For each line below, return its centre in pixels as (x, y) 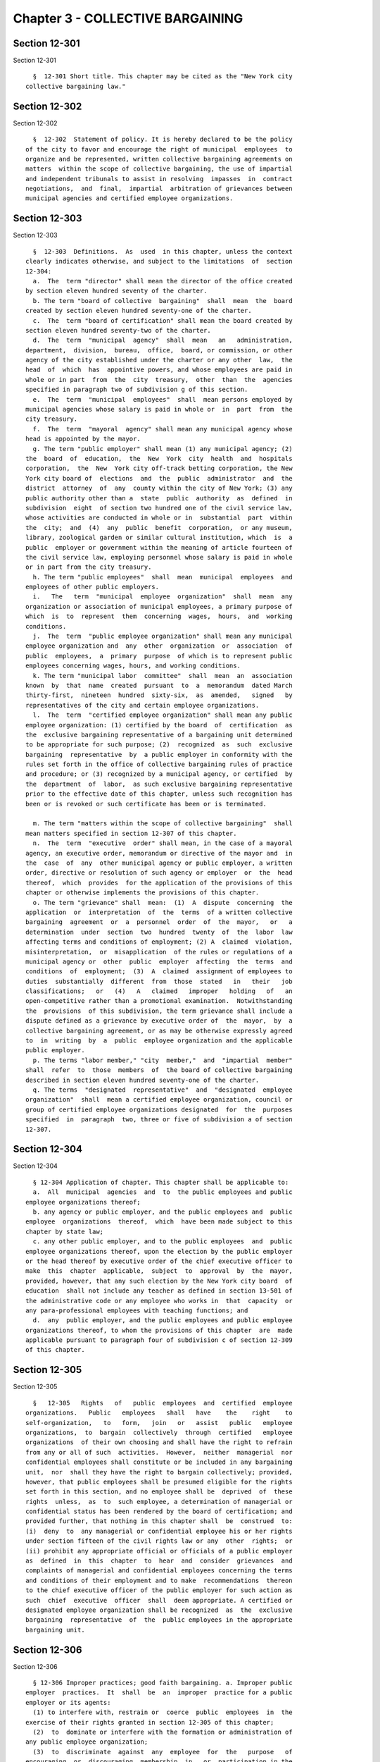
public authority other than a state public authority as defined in (159, 498)
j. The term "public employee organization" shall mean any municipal (163, 636)
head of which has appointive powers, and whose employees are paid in (159, 370)
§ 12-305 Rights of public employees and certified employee (163, 1403)
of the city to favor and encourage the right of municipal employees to (159, 149)
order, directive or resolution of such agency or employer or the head (159, 873)
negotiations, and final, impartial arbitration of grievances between (159, 189)
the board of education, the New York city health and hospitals (159, 458)
